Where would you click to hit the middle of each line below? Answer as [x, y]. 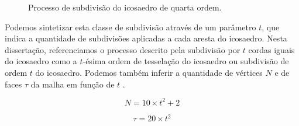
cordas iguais [271, 49]
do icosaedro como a [41, 61]
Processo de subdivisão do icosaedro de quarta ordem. [125, 7]
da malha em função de [73, 84]
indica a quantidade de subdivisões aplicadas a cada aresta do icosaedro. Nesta [146, 38]
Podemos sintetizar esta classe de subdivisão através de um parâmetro [130, 27]
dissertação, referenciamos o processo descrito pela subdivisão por [123, 49]
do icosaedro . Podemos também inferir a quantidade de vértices [149, 72]
